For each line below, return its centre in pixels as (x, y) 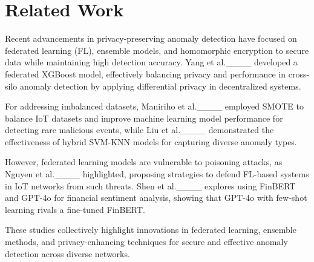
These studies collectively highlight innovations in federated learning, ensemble (151, 230)
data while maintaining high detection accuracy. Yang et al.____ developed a (151, 62)
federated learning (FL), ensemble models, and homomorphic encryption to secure (157, 50)
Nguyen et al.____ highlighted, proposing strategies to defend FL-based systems (157, 174)
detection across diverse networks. (67, 253)
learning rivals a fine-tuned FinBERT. (75, 209)
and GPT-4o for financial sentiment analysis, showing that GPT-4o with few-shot (156, 198)
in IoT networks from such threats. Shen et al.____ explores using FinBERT (150, 185)
